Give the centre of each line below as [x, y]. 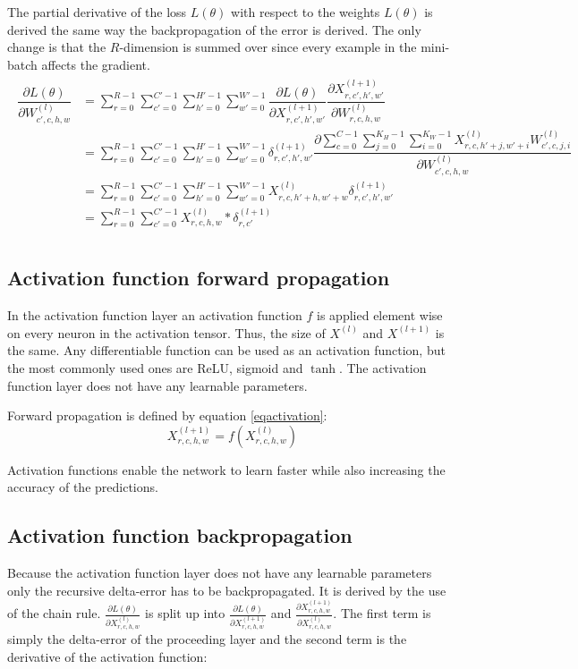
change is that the [57, 47]
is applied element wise [380, 315]
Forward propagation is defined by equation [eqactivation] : [167, 415]
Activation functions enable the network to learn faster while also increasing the [226, 469]
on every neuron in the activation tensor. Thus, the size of [166, 332]
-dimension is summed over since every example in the [268, 47]
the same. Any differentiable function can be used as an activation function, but [226, 350]
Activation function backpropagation [180, 535]
